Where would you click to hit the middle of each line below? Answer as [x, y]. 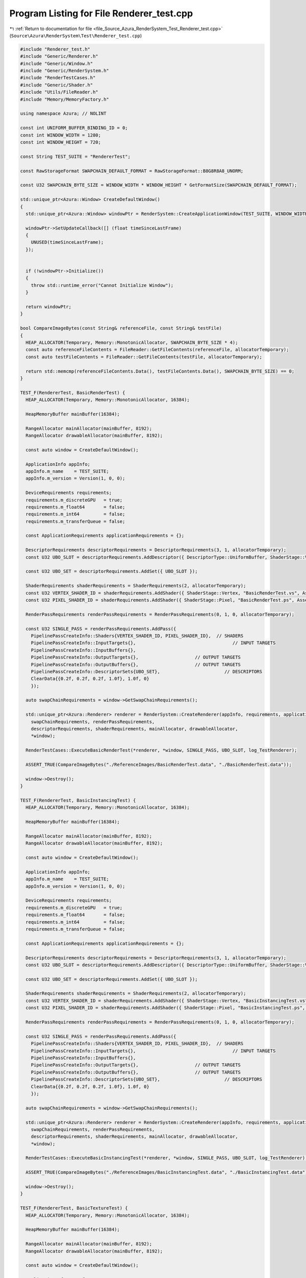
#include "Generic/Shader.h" [57, 85]
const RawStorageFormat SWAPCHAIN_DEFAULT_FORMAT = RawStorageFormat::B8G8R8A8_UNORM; [132, 171]
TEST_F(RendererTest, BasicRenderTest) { [73, 393]
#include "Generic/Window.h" [57, 63]
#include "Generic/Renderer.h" [59, 56]
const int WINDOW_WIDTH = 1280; [61, 135]
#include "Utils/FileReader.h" [59, 92]
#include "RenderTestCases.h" [58, 78]
